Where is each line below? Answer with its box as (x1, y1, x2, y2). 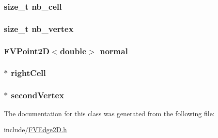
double (60, 45, 87, 57)
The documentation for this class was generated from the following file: (4, 108, 215, 118)
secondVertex (11, 89, 64, 101)
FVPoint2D (4, 45, 50, 57)
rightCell (11, 67, 46, 79)
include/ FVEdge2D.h (4, 124, 67, 135)
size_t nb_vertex (4, 22, 74, 34)
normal (100, 45, 128, 57)
